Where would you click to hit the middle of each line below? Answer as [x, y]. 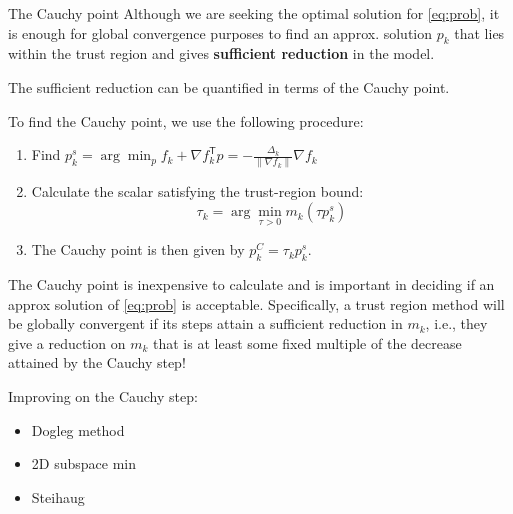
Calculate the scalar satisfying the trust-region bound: [197, 191]
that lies [479, 32]
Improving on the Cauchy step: [103, 396]
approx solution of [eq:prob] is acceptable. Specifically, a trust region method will [256, 303]
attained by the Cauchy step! [97, 362]
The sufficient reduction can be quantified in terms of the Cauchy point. [229, 86]
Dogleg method [78, 429]
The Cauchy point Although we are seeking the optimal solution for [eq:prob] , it [254, 13]
